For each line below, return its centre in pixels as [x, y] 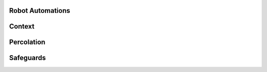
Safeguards [27, 58]
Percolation [27, 42]
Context [22, 26]
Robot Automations [40, 11]
